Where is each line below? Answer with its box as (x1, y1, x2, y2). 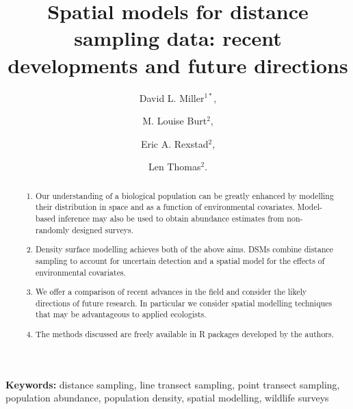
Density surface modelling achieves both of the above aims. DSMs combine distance (36, 243, 334, 255)
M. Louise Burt (142, 114, 207, 128)
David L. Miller (139, 90, 205, 105)
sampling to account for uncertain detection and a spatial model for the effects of (36, 254, 325, 266)
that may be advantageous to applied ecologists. (36, 308, 207, 320)
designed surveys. (72, 224, 133, 235)
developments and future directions (8, 51, 348, 79)
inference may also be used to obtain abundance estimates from (58, 212, 285, 224)
